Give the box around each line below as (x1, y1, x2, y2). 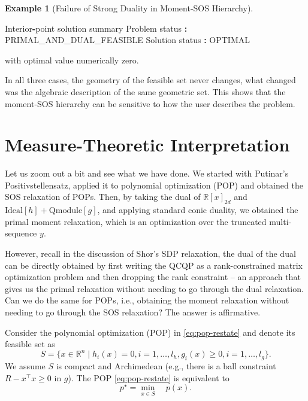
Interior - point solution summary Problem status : (5, 22, 188, 34)
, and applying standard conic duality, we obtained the (97, 203, 298, 216)
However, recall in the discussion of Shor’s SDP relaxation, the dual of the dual (5, 247, 296, 260)
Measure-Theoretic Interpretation (5, 132, 290, 157)
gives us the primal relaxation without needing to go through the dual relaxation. (5, 282, 304, 294)
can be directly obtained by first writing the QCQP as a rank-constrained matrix (5, 259, 303, 271)
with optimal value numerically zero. (5, 53, 139, 66)
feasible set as (5, 338, 55, 350)
